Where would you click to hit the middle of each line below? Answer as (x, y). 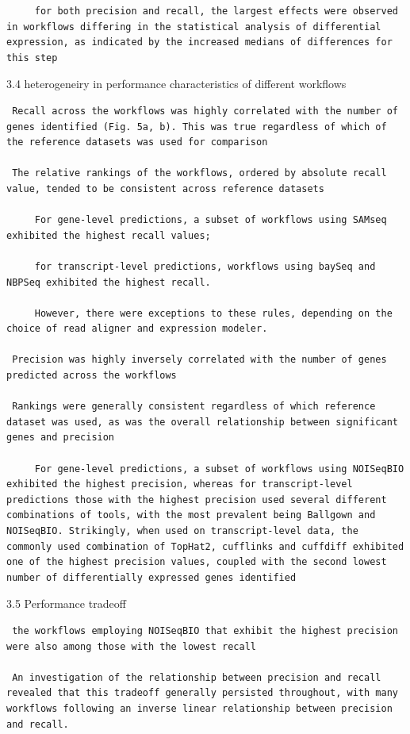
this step (32, 58)
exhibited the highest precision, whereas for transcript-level (180, 484)
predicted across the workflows (92, 376)
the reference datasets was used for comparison (137, 142)
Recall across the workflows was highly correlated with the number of (205, 111)
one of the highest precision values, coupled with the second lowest (197, 562)
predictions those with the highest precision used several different (197, 500)
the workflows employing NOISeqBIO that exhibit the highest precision (205, 630)
